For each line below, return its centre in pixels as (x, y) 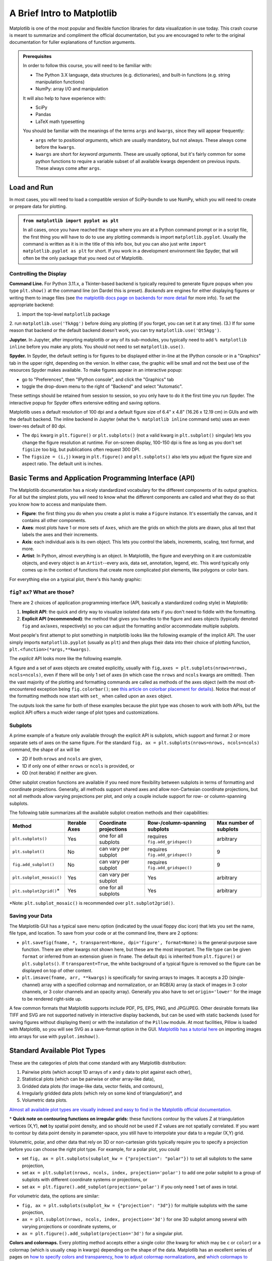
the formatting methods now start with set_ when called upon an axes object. (91, 696)
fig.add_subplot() (33, 865)
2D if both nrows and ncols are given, (62, 759)
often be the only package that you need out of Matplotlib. (83, 258)
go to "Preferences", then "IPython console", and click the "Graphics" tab (98, 379)
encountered (23, 689)
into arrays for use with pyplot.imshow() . (55, 1036)
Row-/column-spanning (177, 823)
